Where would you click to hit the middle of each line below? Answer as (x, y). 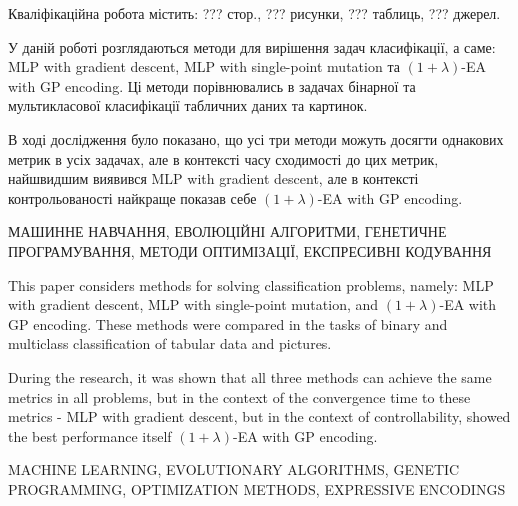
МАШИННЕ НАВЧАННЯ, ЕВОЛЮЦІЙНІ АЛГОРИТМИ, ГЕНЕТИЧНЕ (227, 231)
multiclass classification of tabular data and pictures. (170, 343)
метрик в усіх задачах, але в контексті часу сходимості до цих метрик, (223, 158)
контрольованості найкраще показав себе (132, 197)
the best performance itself (90, 435)
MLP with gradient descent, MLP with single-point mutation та (204, 66)
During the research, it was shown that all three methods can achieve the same (250, 376)
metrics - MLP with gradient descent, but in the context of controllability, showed (259, 416)
